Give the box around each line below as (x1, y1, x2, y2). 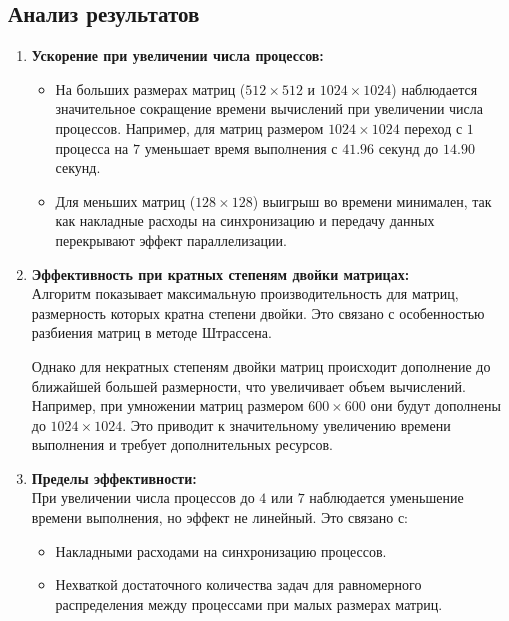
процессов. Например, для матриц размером (55, 117, 324, 138)
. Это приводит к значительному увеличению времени (122, 414, 451, 435)
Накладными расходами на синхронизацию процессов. (55, 540, 387, 561)
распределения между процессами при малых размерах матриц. (55, 593, 443, 614)
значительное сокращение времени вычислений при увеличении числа (55, 98, 483, 119)
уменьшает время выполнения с (144, 137, 338, 158)
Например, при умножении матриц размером (31, 395, 304, 416)
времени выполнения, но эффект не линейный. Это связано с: (31, 507, 408, 528)
